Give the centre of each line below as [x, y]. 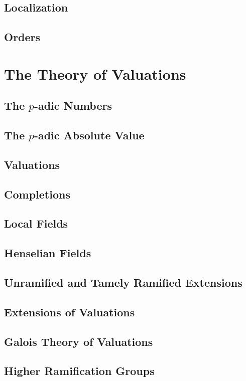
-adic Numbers [73, 106]
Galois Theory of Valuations [79, 341]
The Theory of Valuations [95, 73]
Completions [37, 194]
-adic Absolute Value [89, 135]
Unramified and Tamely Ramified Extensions [123, 282]
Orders [22, 37]
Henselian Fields [48, 253]
